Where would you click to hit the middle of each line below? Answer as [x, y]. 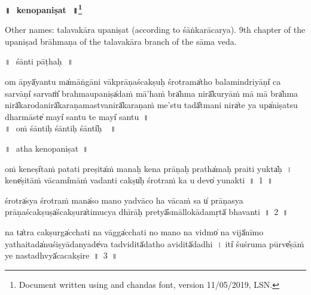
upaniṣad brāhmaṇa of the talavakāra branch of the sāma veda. [121, 41]
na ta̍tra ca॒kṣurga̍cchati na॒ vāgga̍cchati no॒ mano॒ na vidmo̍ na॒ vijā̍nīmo [134, 231]
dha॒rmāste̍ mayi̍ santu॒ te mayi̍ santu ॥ [77, 116]
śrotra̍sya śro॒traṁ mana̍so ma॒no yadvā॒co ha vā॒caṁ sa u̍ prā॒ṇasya [124, 200]
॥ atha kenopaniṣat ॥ [47, 148]
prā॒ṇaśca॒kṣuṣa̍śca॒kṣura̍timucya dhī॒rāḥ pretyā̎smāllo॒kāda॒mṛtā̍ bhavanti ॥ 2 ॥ [147, 212]
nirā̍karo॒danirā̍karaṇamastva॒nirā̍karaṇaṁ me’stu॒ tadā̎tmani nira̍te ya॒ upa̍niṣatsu [151, 105]
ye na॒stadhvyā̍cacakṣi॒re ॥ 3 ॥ [61, 255]
